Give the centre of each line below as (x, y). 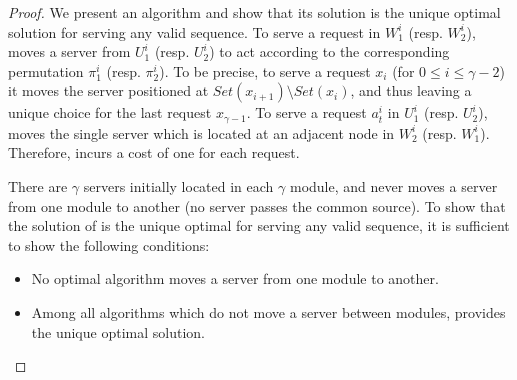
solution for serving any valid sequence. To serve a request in (194, 31)
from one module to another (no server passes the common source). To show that (257, 205)
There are (38, 186)
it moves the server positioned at (108, 90)
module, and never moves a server (393, 186)
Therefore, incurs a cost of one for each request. (154, 152)
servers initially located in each (178, 186)
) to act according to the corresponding (329, 51)
